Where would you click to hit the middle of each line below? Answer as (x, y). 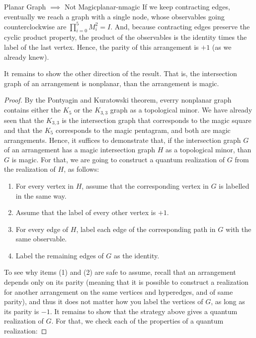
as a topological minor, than (208, 150)
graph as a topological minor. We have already (181, 110)
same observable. (41, 239)
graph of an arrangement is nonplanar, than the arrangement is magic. (112, 83)
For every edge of (42, 229)
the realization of (30, 169)
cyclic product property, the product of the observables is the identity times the (126, 37)
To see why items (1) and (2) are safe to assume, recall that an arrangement (120, 272)
